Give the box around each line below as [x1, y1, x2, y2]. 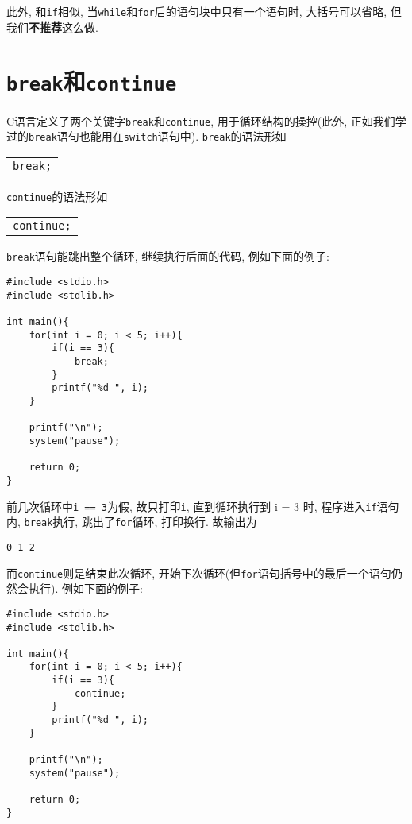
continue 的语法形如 [6, 188, 108, 204]
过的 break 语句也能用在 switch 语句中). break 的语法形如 [6, 128, 287, 145]
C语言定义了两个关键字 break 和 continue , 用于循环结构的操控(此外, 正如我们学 [6, 112, 406, 129]
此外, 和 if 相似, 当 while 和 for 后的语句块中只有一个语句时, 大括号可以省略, [6, 3, 387, 19]
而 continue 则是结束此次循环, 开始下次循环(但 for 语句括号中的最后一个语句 [6, 564, 391, 581]
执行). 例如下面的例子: [28, 580, 143, 597]
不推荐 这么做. [29, 18, 98, 35]
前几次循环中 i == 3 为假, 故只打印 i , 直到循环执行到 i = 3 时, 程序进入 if [6, 497, 377, 514]
